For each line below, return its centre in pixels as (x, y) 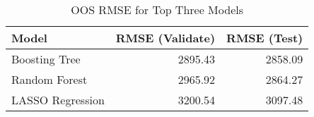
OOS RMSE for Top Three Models (157, 10)
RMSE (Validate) (165, 38)
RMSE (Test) (265, 38)
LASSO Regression (58, 100)
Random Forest (50, 79)
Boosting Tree (46, 59)
